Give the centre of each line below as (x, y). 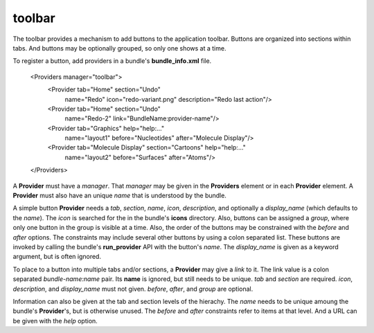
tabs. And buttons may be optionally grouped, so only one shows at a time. (119, 48)
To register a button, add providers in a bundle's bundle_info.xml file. (112, 61)
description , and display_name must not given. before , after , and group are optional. (133, 289)
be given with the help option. (55, 321)
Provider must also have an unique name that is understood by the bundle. (119, 196)
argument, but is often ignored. (57, 257)
